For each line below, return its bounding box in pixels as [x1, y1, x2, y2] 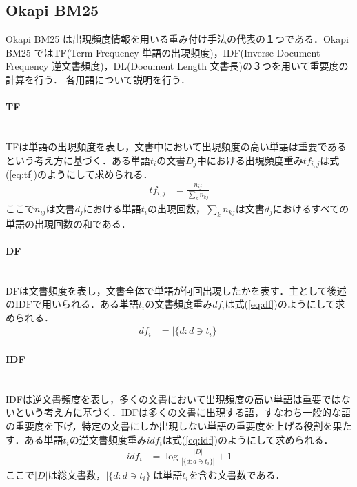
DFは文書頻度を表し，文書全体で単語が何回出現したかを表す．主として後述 [6, 283, 347, 297]
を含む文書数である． [188, 467, 285, 481]
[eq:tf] [9, 167, 34, 181]
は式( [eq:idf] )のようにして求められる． [162, 432, 334, 446]
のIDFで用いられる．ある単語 [6, 297, 139, 311]
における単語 [83, 201, 141, 215]
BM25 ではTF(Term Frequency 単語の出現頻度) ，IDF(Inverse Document [6, 45, 320, 59]
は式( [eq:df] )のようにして [225, 297, 336, 311]
